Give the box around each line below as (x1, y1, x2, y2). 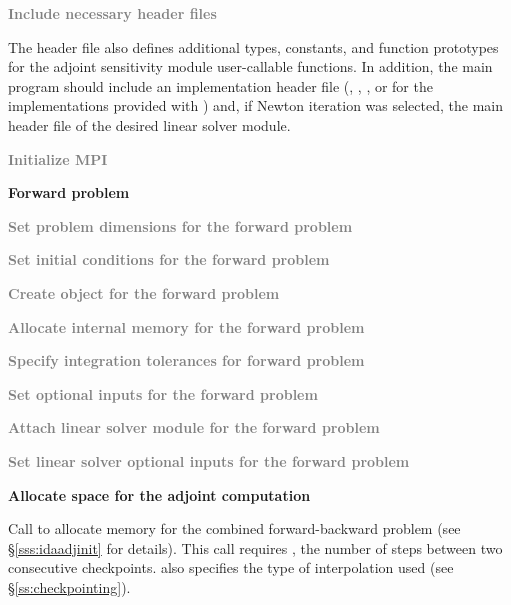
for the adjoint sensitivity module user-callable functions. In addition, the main (8, 56, 493, 77)
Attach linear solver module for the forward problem (8, 417, 380, 438)
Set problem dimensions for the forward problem (8, 215, 353, 236)
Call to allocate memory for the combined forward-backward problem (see (8, 518, 461, 539)
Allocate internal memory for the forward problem (8, 316, 365, 337)
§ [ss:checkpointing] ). (8, 576, 131, 597)
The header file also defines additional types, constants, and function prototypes (8, 36, 499, 57)
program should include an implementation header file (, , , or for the (8, 75, 433, 96)
